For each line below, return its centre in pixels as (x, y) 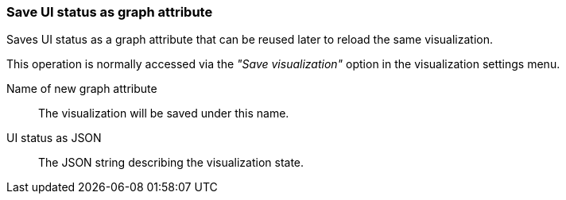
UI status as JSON (54, 138)
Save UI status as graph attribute (110, 12)
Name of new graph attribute (82, 89)
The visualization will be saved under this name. (164, 113)
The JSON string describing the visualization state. (171, 163)
